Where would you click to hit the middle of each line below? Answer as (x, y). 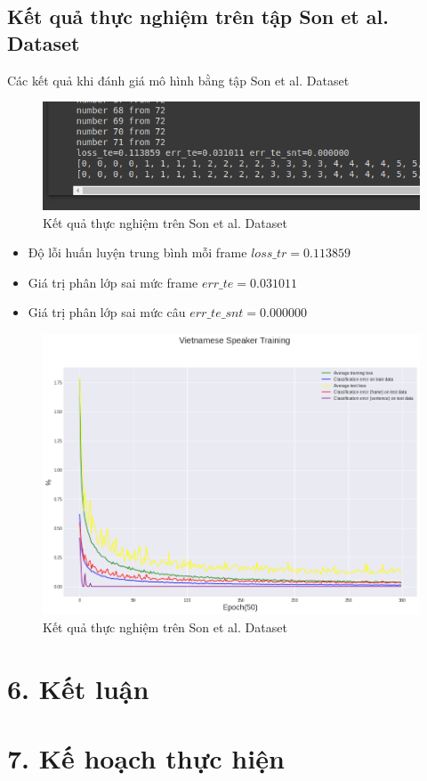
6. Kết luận (78, 688)
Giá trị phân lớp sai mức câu (107, 312)
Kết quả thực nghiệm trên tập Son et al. (198, 16)
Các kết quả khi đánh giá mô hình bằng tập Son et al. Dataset (178, 80)
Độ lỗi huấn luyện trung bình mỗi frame (137, 252)
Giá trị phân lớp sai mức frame (113, 282)
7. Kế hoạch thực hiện (146, 757)
